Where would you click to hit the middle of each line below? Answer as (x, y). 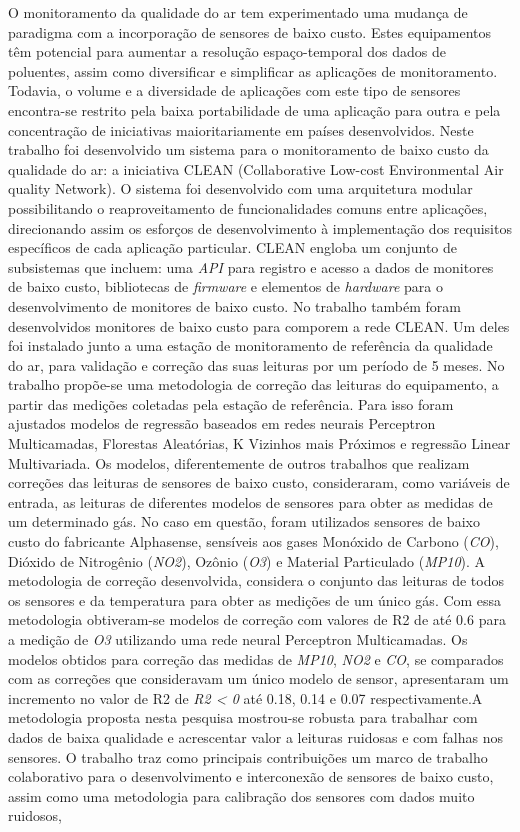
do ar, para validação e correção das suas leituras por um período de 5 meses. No (256, 364)
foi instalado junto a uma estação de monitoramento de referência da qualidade (250, 345)
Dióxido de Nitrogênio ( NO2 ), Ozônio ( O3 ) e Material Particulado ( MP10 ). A (247, 560)
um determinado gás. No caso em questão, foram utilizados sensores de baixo (244, 521)
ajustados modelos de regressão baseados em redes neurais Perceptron (222, 423)
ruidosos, (35, 815)
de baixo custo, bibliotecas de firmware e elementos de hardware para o (225, 286)
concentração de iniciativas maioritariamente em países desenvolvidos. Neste (241, 129)
